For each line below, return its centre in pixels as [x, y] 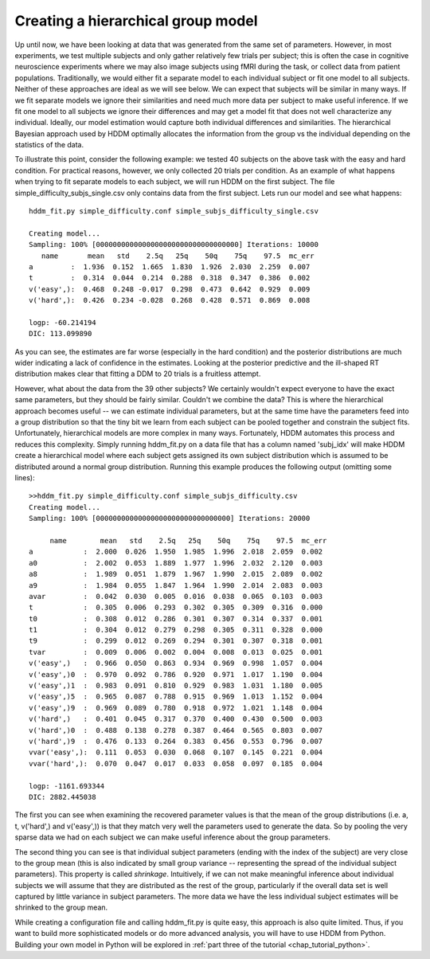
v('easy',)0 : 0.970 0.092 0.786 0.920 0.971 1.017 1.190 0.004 [176, 674]
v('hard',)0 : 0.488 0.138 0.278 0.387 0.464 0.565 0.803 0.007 [176, 730]
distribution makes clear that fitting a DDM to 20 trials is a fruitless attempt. [138, 374]
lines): [25, 478]
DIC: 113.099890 [61, 334]
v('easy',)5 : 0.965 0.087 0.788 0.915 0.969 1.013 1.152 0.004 [176, 697]
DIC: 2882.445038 [63, 797]
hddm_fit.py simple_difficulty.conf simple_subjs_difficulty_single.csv [174, 211]
